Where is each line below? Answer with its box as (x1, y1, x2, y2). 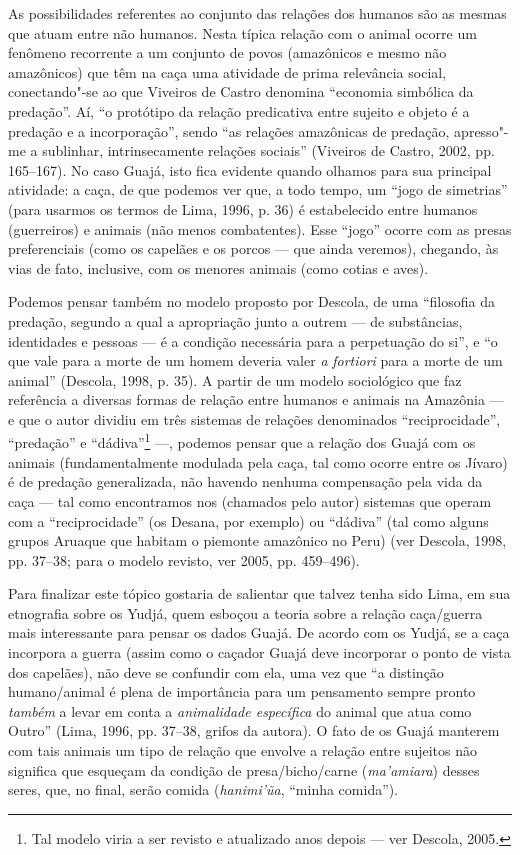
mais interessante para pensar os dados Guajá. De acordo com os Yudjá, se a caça (8, 622, 510, 643)
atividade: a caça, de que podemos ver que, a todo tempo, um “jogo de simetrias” (8, 179, 508, 200)
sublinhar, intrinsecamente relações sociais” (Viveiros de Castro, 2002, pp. (42, 140, 495, 161)
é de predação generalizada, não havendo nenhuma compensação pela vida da (8, 471, 483, 492)
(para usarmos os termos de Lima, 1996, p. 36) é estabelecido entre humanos (8, 198, 478, 219)
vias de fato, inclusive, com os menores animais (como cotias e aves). (8, 257, 429, 278)
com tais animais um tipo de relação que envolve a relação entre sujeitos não (8, 740, 477, 761)
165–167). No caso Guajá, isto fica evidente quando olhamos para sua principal (8, 159, 492, 180)
